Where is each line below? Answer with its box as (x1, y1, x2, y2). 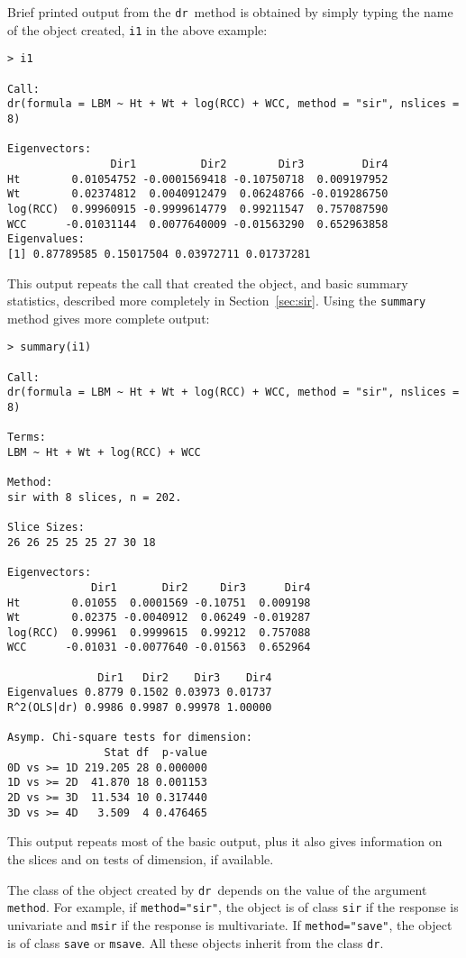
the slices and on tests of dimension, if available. (7, 849, 274, 868)
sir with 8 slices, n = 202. (7, 490, 182, 504)
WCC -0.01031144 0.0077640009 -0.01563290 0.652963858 (7, 217, 388, 231)
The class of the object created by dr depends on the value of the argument (7, 880, 427, 899)
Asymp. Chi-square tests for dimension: (7, 731, 253, 744)
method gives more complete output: (7, 308, 210, 327)
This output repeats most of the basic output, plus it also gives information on (7, 832, 443, 851)
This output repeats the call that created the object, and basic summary (7, 273, 408, 292)
